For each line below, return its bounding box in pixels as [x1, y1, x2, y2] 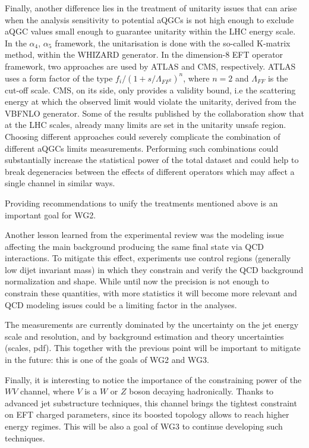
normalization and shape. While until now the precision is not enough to [5, 275, 269, 287]
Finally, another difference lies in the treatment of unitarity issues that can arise [5, 2, 297, 14]
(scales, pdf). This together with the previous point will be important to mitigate [5, 342, 301, 354]
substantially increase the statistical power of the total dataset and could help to [5, 153, 299, 166]
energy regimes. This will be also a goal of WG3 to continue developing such [5, 420, 283, 432]
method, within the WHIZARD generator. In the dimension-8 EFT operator [5, 48, 283, 61]
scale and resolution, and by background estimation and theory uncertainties [5, 330, 284, 342]
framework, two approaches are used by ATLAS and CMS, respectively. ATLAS [5, 59, 296, 72]
